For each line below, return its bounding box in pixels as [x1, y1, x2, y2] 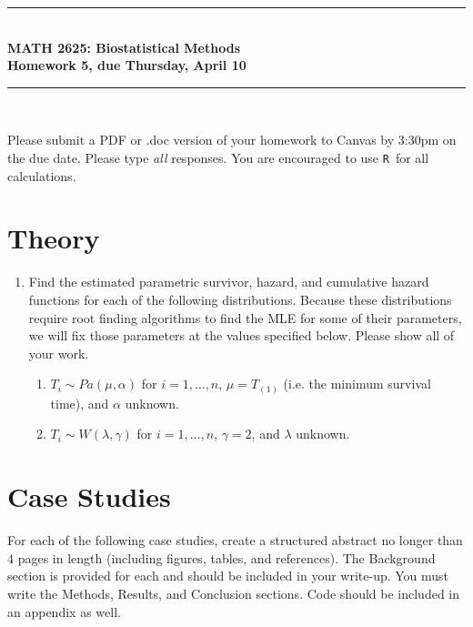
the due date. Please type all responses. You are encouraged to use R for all [7, 147, 429, 167]
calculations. [7, 166, 76, 185]
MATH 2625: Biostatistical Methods [7, 37, 240, 56]
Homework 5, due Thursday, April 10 [7, 56, 247, 75]
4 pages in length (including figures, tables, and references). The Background [7, 548, 436, 567]
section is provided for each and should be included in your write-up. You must [7, 566, 449, 585]
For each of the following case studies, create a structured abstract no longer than [7, 531, 463, 550]
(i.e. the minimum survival [283, 374, 431, 393]
